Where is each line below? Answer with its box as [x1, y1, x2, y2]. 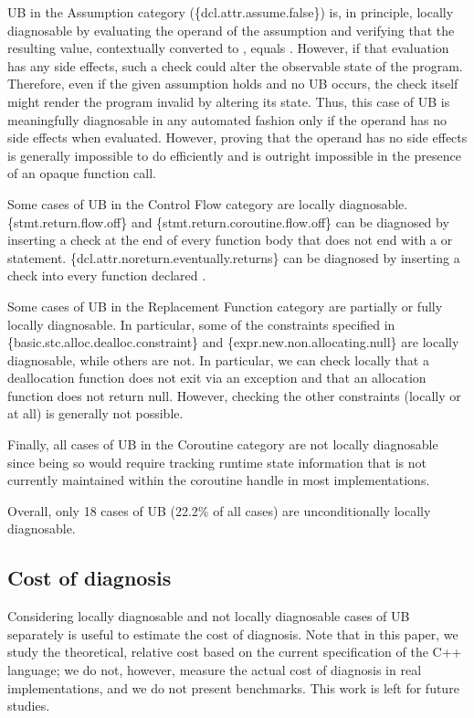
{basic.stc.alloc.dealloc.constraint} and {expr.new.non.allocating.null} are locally [7, 333, 459, 352]
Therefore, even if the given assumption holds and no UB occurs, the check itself [7, 74, 458, 93]
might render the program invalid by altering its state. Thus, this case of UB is [7, 91, 450, 111]
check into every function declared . [7, 266, 206, 285]
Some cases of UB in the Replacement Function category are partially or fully [7, 296, 443, 315]
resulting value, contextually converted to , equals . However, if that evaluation [7, 38, 449, 58]
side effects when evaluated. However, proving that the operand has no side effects [7, 128, 468, 147]
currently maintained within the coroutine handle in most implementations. [7, 470, 430, 490]
